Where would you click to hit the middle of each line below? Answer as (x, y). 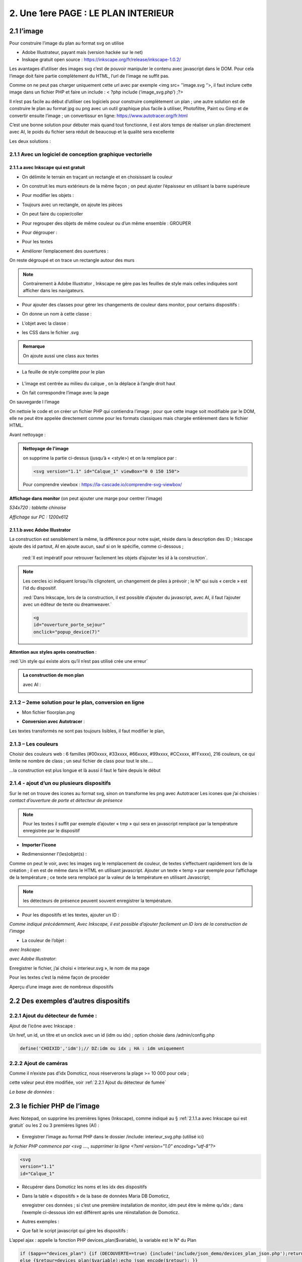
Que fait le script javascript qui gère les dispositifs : (75, 1231)
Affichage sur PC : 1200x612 (39, 517)
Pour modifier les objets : (48, 195)
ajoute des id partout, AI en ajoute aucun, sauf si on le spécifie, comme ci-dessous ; (96, 546)
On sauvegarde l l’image (34, 402)
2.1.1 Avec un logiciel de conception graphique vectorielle (81, 154)
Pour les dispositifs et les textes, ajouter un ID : (70, 915)
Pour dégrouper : (40, 233)
